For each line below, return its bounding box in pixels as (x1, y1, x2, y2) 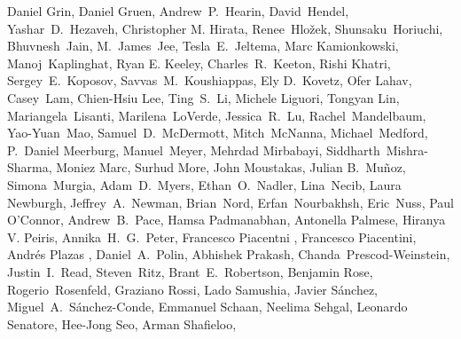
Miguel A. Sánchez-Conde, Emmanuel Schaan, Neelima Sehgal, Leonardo (7, 297, 408, 316)
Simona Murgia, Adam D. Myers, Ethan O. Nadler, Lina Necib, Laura (7, 175, 402, 193)
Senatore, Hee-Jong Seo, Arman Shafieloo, (7, 314, 237, 333)
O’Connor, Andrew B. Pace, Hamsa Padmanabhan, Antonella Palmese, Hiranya (7, 210, 446, 229)
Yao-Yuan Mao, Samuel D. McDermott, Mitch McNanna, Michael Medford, (7, 123, 428, 142)
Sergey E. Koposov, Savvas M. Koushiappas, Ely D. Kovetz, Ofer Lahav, (7, 71, 412, 90)
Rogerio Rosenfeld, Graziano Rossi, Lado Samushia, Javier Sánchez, (7, 280, 378, 298)
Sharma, (7, 158, 52, 177)
